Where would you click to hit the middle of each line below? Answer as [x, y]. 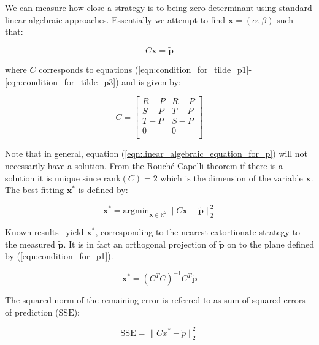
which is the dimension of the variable [232, 177]
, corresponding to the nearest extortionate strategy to [198, 232]
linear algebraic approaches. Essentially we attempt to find [115, 19]
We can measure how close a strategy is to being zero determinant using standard [159, 7]
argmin [136, 211]
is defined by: [103, 190]
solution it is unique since [53, 177]
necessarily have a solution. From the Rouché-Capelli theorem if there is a [144, 165]
